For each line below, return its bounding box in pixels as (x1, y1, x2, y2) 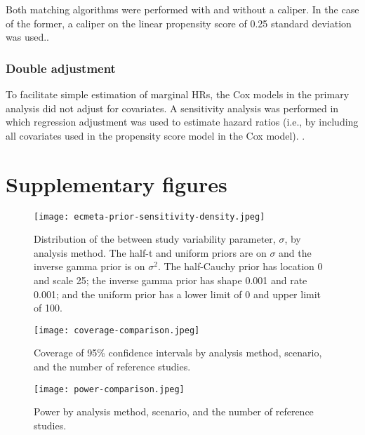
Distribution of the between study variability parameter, (34, 232, 276, 246)
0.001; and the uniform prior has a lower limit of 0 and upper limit (34, 286, 321, 301)
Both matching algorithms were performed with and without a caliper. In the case (6, 2, 359, 16)
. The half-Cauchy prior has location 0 (157, 259, 323, 274)
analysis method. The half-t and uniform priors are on (34, 245, 267, 260)
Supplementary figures (6, 169, 227, 198)
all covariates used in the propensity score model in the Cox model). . (6, 128, 305, 142)
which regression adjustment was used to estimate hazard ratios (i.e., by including (6, 114, 359, 129)
